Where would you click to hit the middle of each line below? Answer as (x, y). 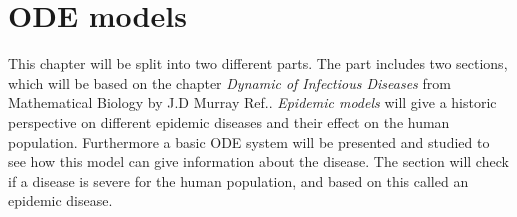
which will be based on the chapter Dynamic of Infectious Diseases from (229, 82)
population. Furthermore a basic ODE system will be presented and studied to (249, 141)
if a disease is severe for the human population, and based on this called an (238, 180)
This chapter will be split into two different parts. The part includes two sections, (258, 63)
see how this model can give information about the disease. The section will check (258, 161)
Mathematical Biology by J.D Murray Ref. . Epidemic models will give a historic (252, 102)
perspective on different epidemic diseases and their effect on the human (229, 121)
